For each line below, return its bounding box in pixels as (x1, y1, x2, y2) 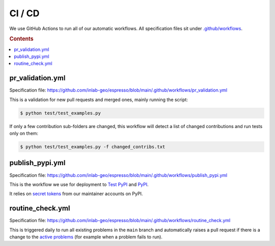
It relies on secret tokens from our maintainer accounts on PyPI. (9, 191, 143, 197)
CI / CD (9, 8, 40, 19)
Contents (9, 36, 34, 43)
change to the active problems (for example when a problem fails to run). (9, 234, 163, 240)
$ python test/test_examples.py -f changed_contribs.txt (20, 144, 166, 150)
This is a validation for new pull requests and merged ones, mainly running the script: (9, 97, 188, 103)
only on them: (9, 130, 38, 137)
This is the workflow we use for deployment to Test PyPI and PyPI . (9, 181, 149, 188)
